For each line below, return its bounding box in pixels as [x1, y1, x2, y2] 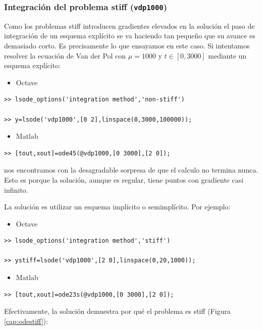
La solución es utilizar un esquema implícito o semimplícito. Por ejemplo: [4, 201, 231, 212]
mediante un [208, 50, 247, 61]
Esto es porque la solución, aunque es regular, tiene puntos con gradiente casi [4, 174, 244, 185]
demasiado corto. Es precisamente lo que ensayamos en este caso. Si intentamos [4, 40, 250, 50]
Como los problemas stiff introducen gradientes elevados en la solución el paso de [4, 20, 255, 31]
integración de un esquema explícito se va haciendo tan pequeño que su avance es [4, 30, 255, 41]
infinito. [4, 184, 28, 195]
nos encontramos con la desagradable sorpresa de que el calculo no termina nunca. [4, 164, 258, 175]
